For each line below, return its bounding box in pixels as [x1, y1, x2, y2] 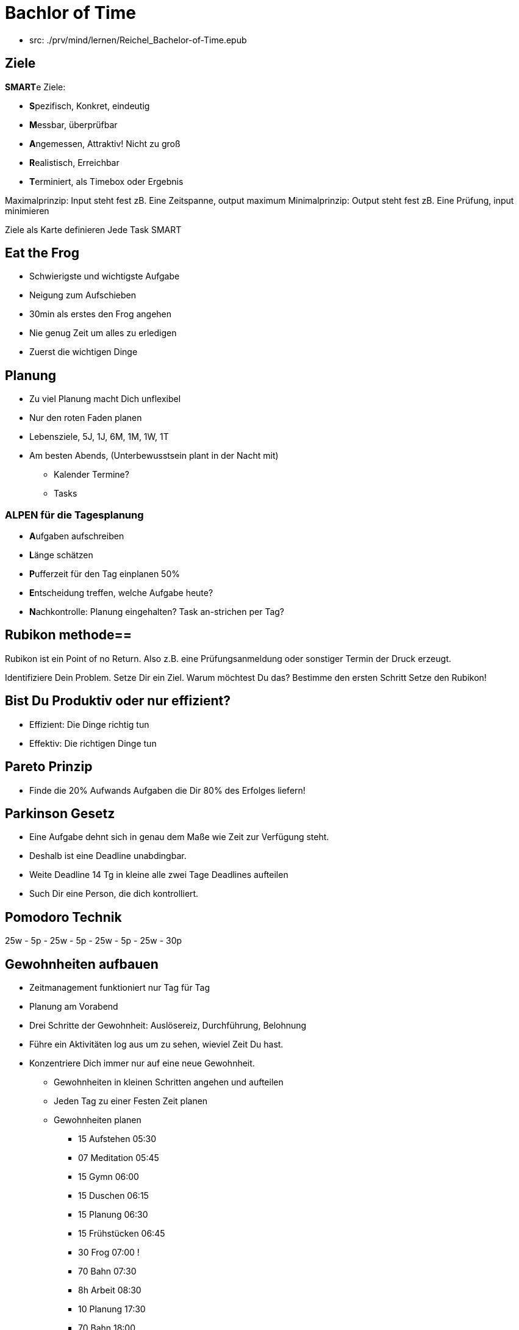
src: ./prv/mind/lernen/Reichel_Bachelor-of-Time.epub [29, 34, 247, 45]
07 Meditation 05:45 [78, 1152, 159, 1163]
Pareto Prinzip [5, 759, 93, 775]
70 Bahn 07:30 [78, 1266, 137, 1277]
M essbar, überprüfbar [29, 119, 118, 130]
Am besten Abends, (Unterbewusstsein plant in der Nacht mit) [29, 450, 279, 461]
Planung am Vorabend [29, 1001, 118, 1012]
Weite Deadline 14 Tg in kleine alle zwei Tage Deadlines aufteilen [29, 869, 288, 880]
